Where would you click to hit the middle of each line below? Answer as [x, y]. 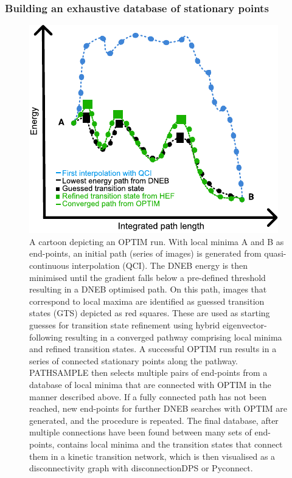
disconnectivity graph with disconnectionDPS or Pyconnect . [141, 468]
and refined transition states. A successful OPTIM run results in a [153, 349]
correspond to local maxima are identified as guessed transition [147, 301]
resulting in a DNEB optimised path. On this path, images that [148, 289]
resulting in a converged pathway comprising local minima [174, 337]
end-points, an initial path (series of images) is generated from [145, 253]
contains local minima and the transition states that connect [170, 444]
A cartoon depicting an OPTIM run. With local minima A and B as [157, 241]
